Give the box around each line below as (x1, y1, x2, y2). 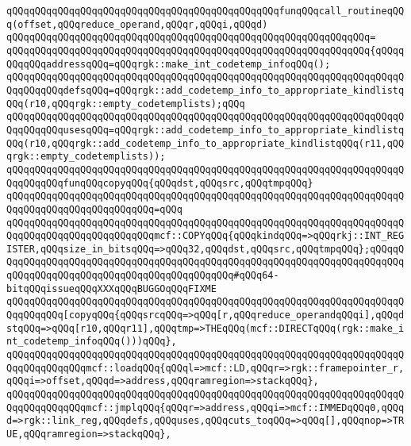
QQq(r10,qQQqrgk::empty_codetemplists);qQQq (6, 98, 245, 110)
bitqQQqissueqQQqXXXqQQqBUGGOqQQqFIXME (6, 283, 217, 294)
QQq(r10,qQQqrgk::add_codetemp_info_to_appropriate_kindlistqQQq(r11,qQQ (6, 137, 405, 149)
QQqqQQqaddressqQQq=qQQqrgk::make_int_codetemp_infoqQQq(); (6, 58, 331, 70)
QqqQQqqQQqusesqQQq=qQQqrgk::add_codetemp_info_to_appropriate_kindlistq (6, 124, 405, 136)
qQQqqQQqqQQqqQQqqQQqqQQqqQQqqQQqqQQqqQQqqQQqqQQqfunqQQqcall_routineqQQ (6, 6, 405, 17)
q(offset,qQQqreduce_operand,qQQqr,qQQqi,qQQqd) (6, 18, 268, 30)
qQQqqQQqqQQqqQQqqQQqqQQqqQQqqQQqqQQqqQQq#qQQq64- (6, 270, 279, 282)
